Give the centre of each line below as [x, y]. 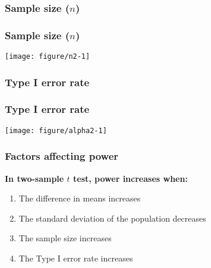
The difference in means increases [80, 198]
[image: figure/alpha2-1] [56, 130]
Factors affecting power [62, 156]
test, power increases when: [130, 178]
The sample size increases [65, 238]
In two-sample [34, 178]
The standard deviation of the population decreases [112, 218]
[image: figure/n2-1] [48, 57]
